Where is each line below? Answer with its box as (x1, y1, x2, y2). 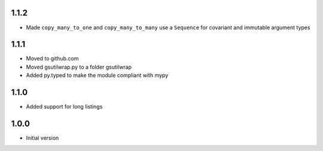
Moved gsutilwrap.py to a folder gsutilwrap (26, 63, 132, 70)
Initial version (26, 134, 59, 141)
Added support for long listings (26, 103, 103, 110)
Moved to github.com (26, 55, 79, 62)
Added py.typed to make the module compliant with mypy (26, 72, 169, 79)
